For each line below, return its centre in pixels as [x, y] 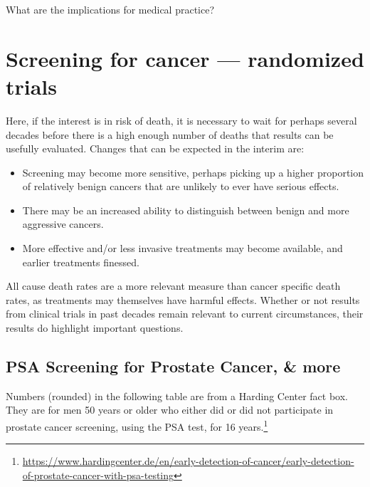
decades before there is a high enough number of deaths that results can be [170, 134]
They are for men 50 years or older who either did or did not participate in [170, 410]
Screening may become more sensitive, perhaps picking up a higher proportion [193, 172]
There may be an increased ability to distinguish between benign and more [186, 210]
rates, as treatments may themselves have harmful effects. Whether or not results [183, 299]
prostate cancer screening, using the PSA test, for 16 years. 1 [137, 425]
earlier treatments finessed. [81, 262]
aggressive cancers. [63, 224]
